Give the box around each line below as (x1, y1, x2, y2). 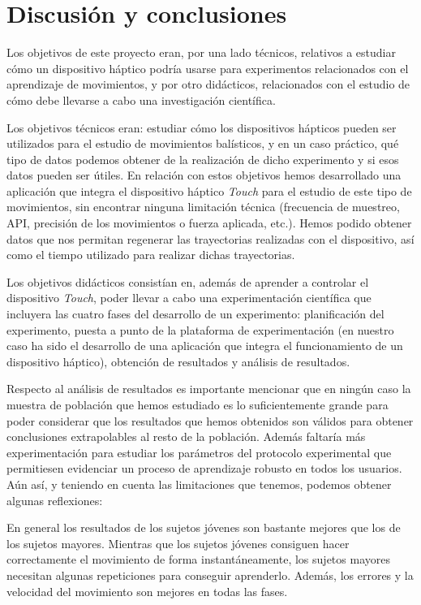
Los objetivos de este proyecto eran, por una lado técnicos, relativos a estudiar (6, 44, 396, 61)
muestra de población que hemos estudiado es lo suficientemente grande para (6, 396, 389, 413)
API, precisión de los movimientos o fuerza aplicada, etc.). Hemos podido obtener (6, 214, 412, 231)
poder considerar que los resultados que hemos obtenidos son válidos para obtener (6, 412, 414, 429)
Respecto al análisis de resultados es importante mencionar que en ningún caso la (6, 380, 411, 397)
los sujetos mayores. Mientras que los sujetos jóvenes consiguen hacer (6, 534, 350, 551)
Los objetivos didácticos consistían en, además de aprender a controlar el (6, 273, 369, 290)
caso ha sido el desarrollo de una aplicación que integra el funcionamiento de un (6, 337, 403, 354)
